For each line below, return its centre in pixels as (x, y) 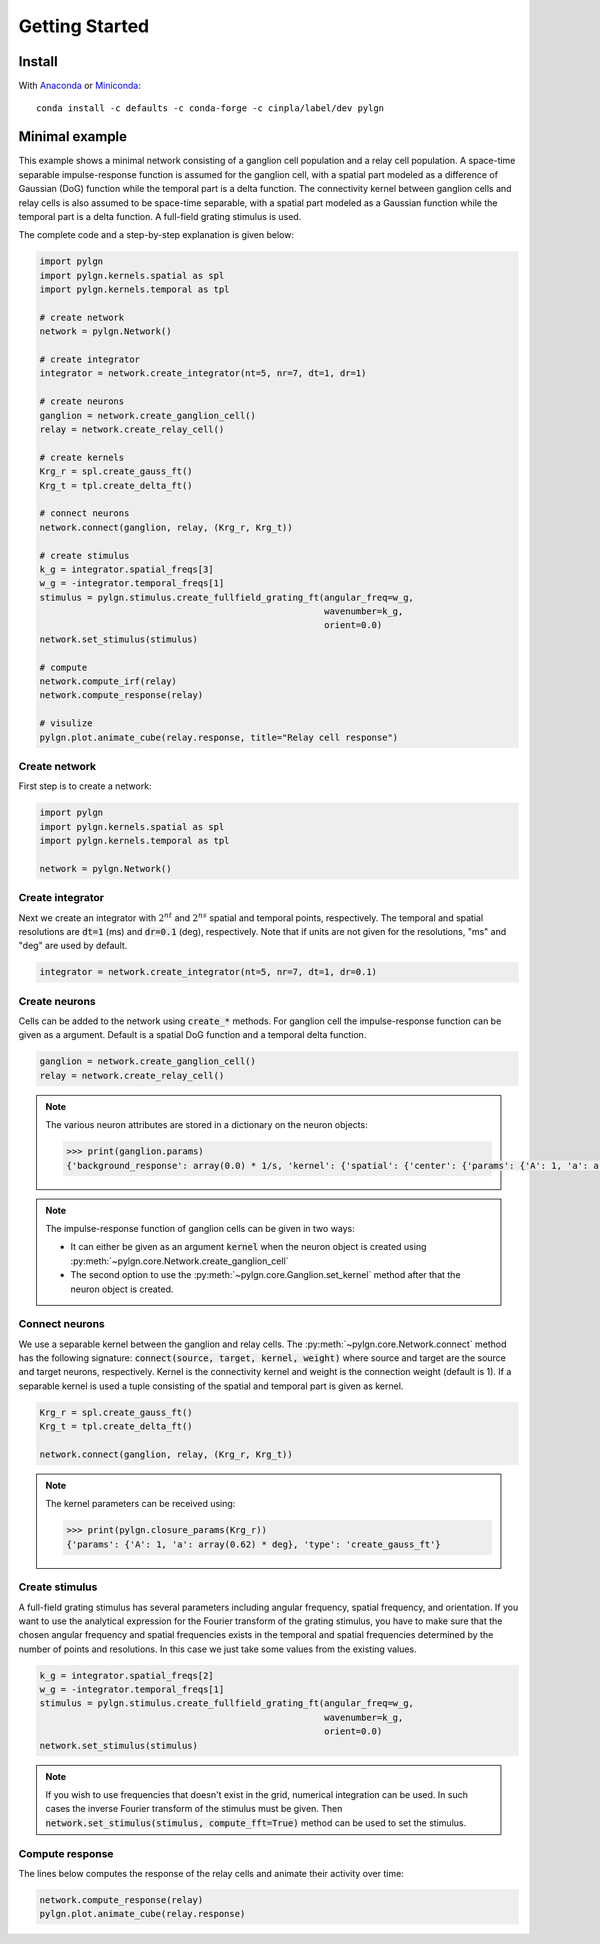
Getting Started (84, 26)
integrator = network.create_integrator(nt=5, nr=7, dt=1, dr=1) (203, 373)
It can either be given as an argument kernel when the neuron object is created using (248, 1247)
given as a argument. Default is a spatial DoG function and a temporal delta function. (192, 1035)
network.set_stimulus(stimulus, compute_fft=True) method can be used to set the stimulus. (256, 1822)
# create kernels (82, 457)
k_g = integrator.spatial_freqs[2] (126, 1675)
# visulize (66, 723)
